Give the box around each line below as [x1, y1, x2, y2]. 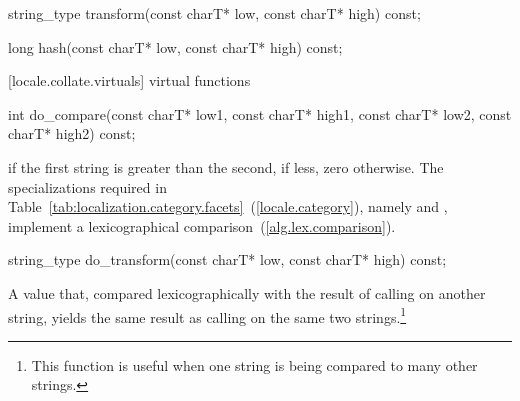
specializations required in [8, 176, 167, 197]
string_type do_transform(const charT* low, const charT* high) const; [8, 249, 447, 270]
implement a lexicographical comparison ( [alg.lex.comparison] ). [8, 215, 396, 236]
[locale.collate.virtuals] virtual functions [8, 70, 251, 91]
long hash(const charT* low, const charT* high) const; [8, 36, 343, 57]
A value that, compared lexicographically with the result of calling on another [8, 282, 486, 303]
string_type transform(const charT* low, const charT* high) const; [8, 3, 421, 23]
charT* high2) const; [8, 123, 136, 144]
